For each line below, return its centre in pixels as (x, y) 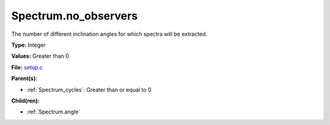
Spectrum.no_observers (75, 16)
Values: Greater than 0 (40, 56)
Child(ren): (25, 101)
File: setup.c (27, 67)
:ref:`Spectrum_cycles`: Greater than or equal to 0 (89, 90)
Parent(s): (24, 78)
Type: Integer (28, 45)
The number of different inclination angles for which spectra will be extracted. (109, 34)
